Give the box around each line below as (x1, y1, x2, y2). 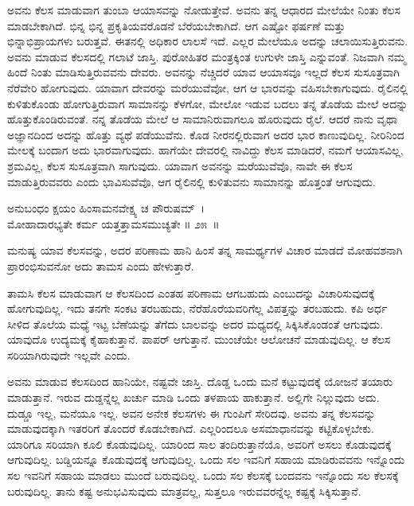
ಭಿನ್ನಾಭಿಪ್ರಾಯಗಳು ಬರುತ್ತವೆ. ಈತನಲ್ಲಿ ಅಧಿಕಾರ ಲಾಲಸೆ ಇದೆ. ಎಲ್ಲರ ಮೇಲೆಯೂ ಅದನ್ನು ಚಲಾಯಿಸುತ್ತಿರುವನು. (7, 33, 408, 49)
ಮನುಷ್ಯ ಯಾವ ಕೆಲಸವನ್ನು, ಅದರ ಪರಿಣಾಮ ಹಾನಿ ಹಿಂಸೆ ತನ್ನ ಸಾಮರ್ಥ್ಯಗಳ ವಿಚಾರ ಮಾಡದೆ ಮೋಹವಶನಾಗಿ (7, 242, 403, 259)
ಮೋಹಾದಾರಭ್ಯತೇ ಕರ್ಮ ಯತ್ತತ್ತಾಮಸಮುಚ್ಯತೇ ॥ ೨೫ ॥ (7, 215, 220, 232)
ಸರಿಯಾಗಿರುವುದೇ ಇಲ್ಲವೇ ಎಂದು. (7, 346, 131, 363)
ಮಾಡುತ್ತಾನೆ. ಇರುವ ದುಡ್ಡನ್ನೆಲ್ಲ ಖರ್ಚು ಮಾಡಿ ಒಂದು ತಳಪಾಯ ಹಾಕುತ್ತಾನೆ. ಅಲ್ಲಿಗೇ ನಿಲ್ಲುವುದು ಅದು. (7, 389, 380, 406)
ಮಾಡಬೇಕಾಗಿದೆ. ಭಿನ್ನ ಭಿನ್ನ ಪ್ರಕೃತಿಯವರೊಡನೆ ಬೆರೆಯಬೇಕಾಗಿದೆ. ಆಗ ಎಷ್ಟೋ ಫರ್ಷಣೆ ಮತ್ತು (7, 17, 346, 33)
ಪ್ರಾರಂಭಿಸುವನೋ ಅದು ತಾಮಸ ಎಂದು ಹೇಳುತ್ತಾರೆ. (7, 257, 194, 274)
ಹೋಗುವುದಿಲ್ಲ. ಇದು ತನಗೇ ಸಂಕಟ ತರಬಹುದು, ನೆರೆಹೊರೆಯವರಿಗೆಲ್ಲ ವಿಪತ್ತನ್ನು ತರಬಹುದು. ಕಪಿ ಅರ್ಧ (7, 300, 388, 317)
